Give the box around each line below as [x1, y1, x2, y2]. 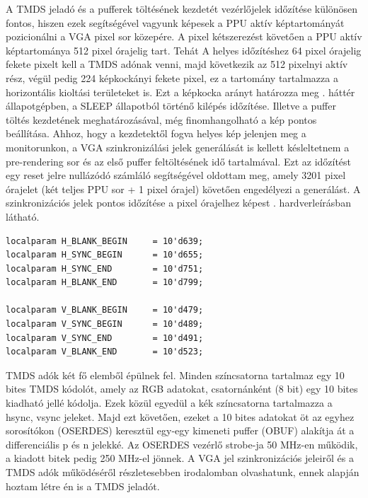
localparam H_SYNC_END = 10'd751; [6, 263, 204, 274]
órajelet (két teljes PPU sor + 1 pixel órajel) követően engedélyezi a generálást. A [6, 181, 361, 196]
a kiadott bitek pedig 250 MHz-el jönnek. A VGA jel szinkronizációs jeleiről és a [6, 451, 354, 465]
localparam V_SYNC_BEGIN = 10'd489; [6, 319, 204, 330]
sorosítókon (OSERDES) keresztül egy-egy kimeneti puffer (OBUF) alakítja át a [6, 423, 355, 438]
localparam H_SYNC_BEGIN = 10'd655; [6, 250, 204, 260]
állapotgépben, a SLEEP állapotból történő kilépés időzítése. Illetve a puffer [6, 98, 336, 113]
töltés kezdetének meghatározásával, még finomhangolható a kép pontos [6, 112, 317, 127]
